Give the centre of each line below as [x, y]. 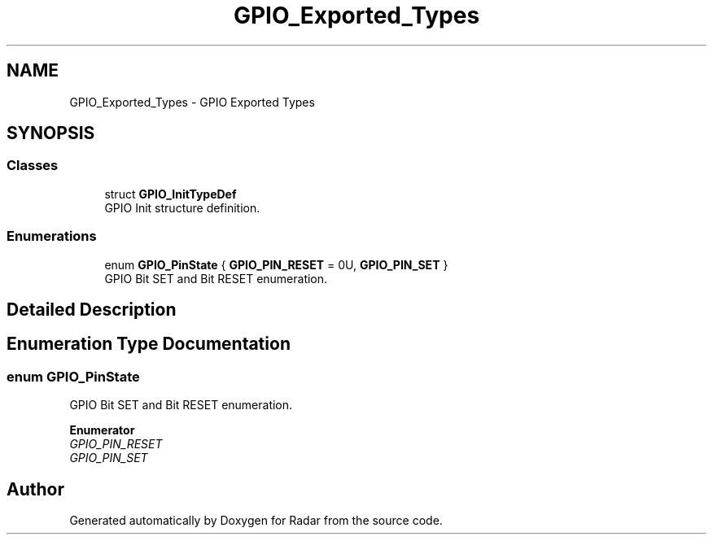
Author [35, 489]
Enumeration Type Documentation [149, 344]
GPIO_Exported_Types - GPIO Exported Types [192, 102]
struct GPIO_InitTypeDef [171, 194]
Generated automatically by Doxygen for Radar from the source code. [256, 521]
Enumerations [52, 236]
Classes [33, 166]
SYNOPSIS [51, 133]
